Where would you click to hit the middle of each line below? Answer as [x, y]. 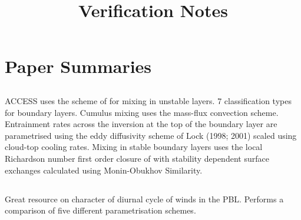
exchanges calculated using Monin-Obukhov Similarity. [104, 170]
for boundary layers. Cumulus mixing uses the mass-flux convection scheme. [142, 112]
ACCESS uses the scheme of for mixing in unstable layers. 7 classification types [148, 100]
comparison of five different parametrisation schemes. [100, 210]
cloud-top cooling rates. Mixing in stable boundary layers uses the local [134, 147]
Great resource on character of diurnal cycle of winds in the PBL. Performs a [144, 199]
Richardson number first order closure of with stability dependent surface [137, 158]
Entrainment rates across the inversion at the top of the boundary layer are [141, 124]
